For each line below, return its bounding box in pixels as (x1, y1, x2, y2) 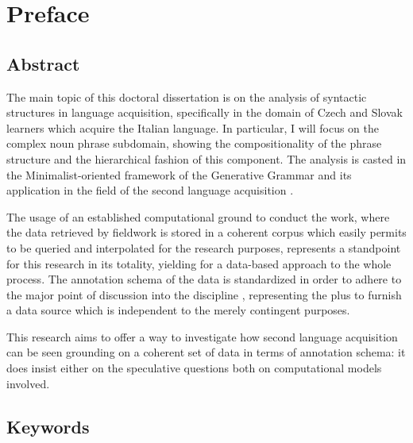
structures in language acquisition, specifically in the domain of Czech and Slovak (6, 104, 403, 121)
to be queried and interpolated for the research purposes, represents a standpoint (6, 239, 401, 256)
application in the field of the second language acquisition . (6, 182, 294, 198)
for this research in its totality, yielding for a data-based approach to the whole (6, 255, 392, 272)
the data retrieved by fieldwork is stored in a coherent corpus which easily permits (6, 224, 407, 241)
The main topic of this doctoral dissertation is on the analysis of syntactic (6, 88, 367, 105)
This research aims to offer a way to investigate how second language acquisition (6, 328, 398, 345)
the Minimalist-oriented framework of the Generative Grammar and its (6, 166, 352, 183)
